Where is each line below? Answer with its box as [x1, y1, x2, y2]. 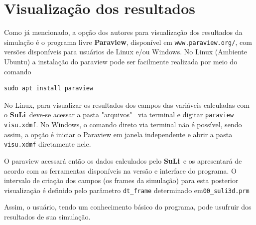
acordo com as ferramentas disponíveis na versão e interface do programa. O [4, 165, 237, 176]
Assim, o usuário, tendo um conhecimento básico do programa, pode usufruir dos [4, 202, 252, 212]
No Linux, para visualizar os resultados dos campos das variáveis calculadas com [4, 99, 250, 110]
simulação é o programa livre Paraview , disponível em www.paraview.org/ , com [4, 36, 252, 47]
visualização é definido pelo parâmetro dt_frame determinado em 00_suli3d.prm [4, 185, 250, 195]
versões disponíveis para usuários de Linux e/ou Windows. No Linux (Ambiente [4, 46, 247, 57]
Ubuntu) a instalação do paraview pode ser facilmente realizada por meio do [4, 56, 238, 66]
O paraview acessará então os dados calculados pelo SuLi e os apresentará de [4, 155, 242, 166]
